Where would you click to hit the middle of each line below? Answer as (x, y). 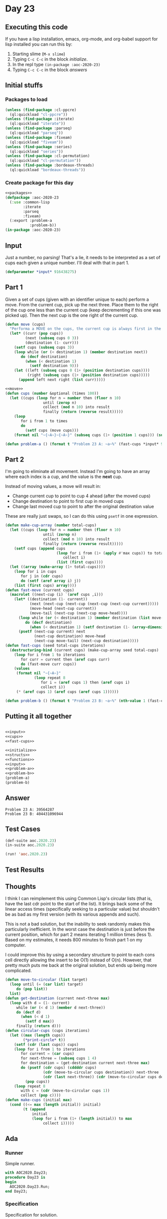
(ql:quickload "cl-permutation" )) (45, 161)
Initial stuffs (24, 85)
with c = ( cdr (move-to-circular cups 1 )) (65, 1091)
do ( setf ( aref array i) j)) (51, 581)
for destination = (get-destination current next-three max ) (85, 1063)
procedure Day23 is (25, 1177)
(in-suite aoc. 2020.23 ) (30, 845)
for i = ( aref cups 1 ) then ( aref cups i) (85, 683)
